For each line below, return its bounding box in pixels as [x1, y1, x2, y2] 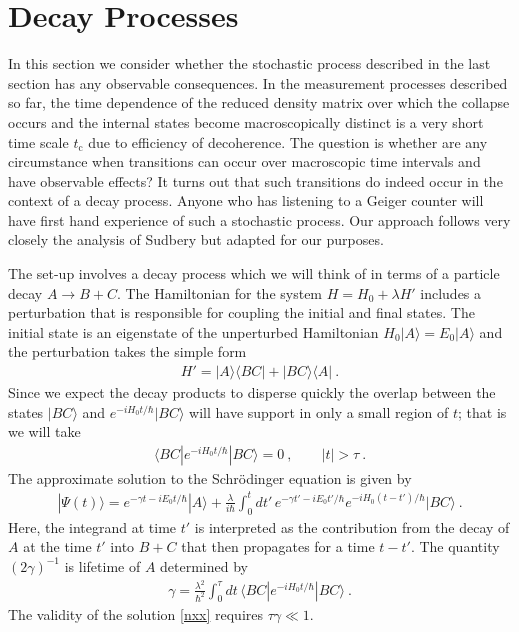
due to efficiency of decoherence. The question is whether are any [88, 131, 488, 152]
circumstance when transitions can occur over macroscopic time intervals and [8, 151, 481, 172]
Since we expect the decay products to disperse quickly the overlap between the [8, 382, 496, 403]
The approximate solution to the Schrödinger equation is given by [8, 467, 412, 488]
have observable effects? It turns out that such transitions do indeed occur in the [8, 170, 503, 191]
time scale [8, 131, 69, 152]
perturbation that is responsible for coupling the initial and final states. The [8, 302, 475, 323]
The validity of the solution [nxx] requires [8, 604, 263, 625]
